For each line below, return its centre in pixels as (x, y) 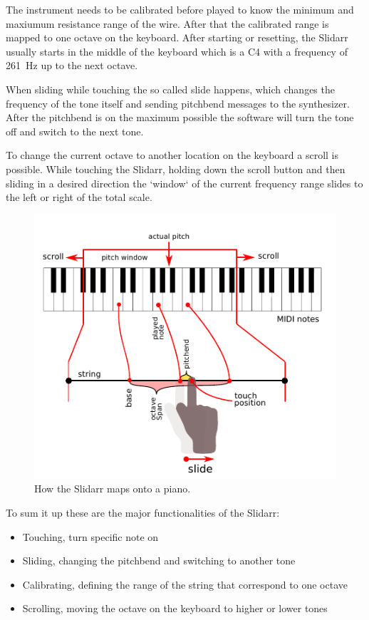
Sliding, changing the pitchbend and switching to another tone (159, 560)
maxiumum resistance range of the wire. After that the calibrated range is (167, 23)
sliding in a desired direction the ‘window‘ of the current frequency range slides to (184, 183)
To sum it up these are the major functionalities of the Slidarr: (143, 513)
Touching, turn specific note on (90, 536)
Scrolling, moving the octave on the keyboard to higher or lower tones (175, 608)
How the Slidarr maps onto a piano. (113, 489)
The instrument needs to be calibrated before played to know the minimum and (180, 9)
